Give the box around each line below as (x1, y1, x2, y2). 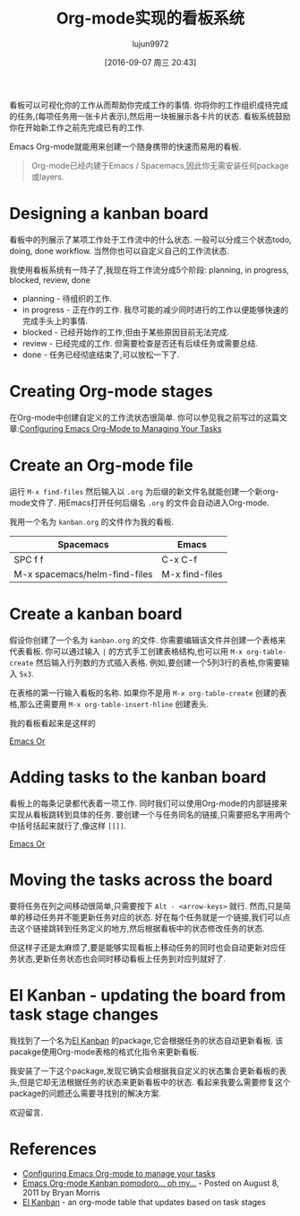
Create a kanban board (9, 603, 183, 624)
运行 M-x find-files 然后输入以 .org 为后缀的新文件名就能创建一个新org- (9, 486, 279, 496)
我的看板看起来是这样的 (9, 717, 96, 728)
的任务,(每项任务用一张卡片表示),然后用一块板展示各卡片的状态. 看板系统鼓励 (9, 110, 291, 121)
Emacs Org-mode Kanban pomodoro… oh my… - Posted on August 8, (21, 1177, 279, 1189)
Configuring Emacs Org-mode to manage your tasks (21, 1168, 216, 1179)
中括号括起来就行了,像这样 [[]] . (9, 820, 127, 831)
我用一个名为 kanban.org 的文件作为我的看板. (9, 516, 175, 527)
